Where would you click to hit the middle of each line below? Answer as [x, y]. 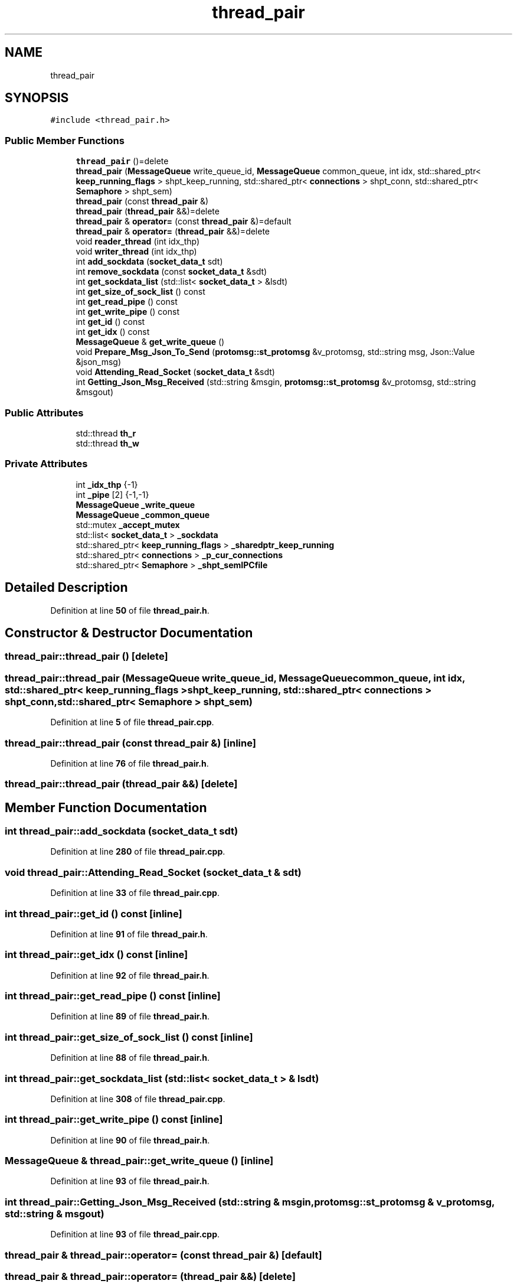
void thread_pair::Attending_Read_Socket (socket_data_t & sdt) [153, 872]
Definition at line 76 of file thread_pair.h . [130, 763]
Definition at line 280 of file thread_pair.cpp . [138, 852]
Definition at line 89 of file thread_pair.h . [130, 1016]
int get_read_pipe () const [127, 302]
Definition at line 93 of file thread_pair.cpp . [135, 1234]
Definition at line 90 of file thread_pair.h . [130, 1140]
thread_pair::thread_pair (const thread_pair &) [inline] [130, 743]
